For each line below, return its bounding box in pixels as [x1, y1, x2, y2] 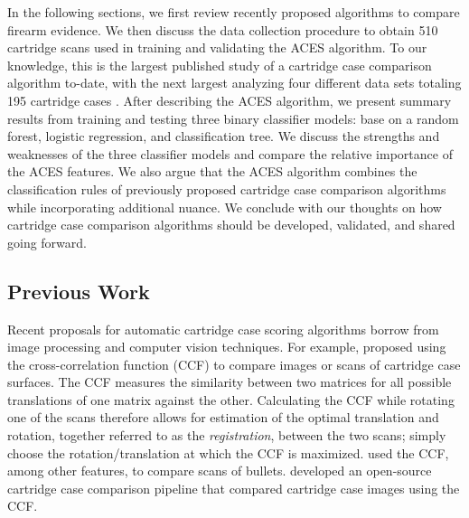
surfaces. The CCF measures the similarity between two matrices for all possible [7, 372, 452, 391]
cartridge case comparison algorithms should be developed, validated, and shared [7, 215, 455, 234]
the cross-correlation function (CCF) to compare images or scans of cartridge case [7, 354, 461, 373]
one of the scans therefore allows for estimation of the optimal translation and [7, 408, 439, 427]
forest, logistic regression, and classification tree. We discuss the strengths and [7, 127, 440, 146]
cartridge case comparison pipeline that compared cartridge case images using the [7, 478, 460, 497]
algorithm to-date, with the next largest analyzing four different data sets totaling [7, 73, 462, 92]
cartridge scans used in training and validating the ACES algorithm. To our [7, 38, 427, 57]
